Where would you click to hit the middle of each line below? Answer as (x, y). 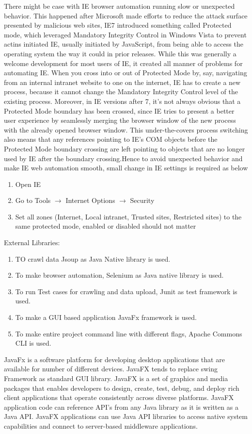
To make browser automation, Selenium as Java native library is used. (119, 275)
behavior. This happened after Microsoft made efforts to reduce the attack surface (126, 15)
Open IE (28, 184)
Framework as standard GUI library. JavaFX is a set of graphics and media (116, 378)
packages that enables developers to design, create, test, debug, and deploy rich (122, 388)
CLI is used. (33, 343)
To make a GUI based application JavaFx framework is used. (106, 317)
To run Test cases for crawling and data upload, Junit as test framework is (126, 291)
